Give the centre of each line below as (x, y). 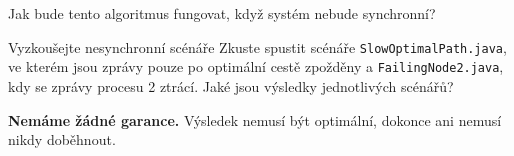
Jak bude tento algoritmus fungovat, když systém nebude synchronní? (222, 13)
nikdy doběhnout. (62, 139)
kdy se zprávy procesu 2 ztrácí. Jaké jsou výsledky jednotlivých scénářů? (231, 85)
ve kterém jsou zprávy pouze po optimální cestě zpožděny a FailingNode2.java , (256, 66)
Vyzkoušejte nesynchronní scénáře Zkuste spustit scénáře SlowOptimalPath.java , (257, 46)
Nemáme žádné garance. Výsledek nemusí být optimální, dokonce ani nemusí (255, 119)
